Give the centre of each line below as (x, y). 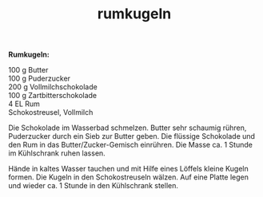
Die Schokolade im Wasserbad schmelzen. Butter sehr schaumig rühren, (128, 128)
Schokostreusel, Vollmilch (51, 112)
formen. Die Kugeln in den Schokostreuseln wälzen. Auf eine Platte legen (129, 177)
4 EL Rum (24, 104)
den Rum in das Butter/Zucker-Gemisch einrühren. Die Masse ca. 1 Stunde (131, 145)
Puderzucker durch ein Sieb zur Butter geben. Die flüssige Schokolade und (132, 136)
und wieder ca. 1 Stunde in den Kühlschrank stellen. (93, 186)
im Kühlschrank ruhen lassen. (57, 153)
